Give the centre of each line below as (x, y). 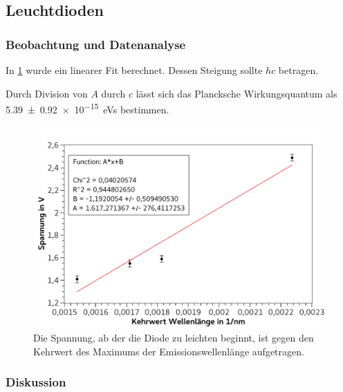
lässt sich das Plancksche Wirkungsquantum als (237, 93)
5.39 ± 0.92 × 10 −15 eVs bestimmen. (87, 108)
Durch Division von (47, 93)
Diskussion (36, 382)
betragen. (298, 70)
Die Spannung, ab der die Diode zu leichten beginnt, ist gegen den (174, 338)
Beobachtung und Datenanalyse (96, 44)
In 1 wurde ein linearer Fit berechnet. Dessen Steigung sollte (134, 70)
